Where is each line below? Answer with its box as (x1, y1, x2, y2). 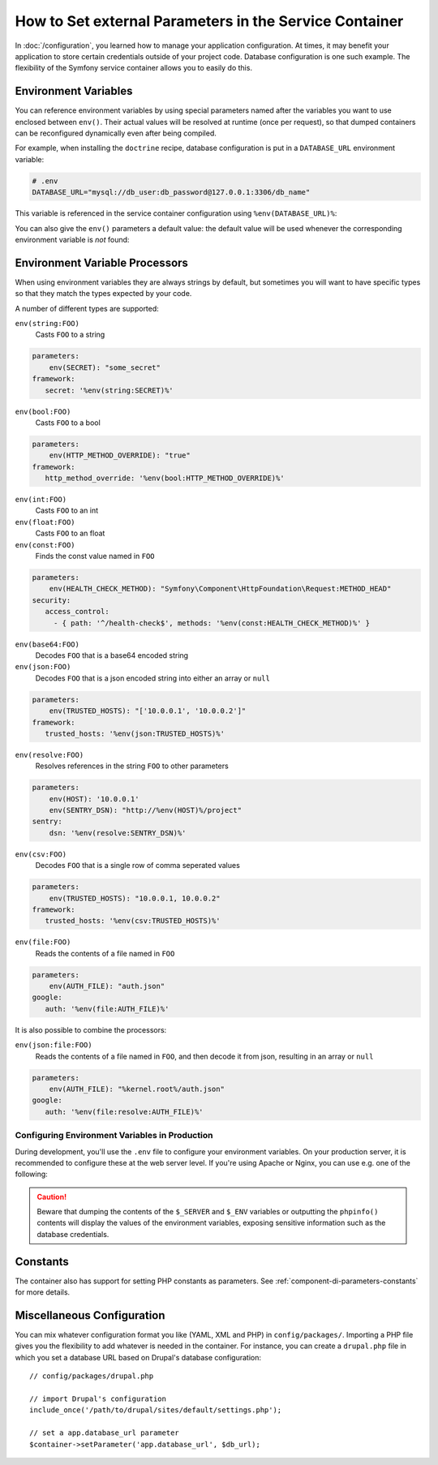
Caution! (36, 1192, 67, 1201)
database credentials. (36, 1229, 109, 1239)
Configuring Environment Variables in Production (15, 1130, 213, 1141)
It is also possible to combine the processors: (15, 1025, 167, 1034)
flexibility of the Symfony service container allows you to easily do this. (15, 63, 253, 73)
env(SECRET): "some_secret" (49, 363, 161, 372)
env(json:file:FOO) (15, 1041, 92, 1050)
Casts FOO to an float (35, 528, 105, 539)
